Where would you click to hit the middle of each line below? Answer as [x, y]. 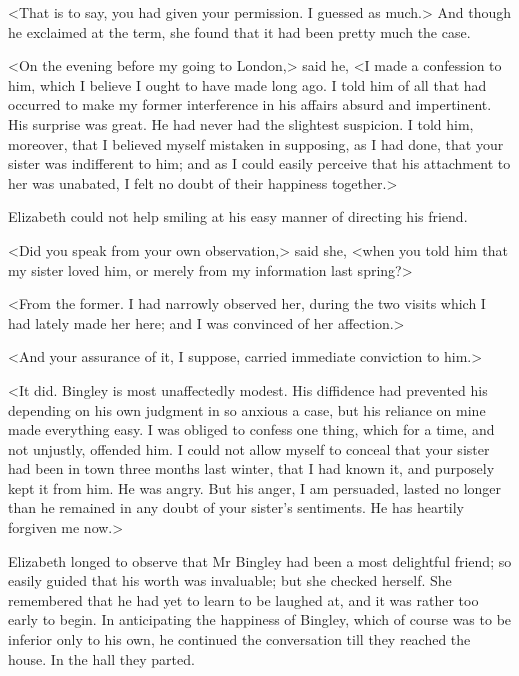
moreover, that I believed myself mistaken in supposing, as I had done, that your [256, 143]
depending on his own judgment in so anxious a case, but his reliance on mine [247, 409]
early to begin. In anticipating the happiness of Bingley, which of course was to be [260, 619]
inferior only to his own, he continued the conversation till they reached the [239, 639]
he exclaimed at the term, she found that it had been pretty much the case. [239, 31]
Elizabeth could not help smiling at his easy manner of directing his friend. [238, 216]
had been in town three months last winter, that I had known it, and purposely [251, 468]
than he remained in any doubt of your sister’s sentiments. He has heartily [236, 507]
